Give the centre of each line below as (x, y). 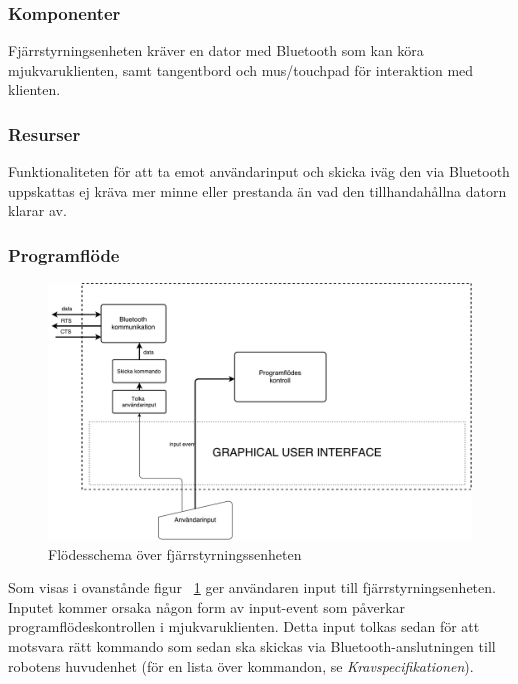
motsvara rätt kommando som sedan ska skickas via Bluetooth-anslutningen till (252, 645)
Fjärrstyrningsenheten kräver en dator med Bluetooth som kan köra (216, 50)
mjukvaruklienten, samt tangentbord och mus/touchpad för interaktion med (241, 69)
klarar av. (37, 210)
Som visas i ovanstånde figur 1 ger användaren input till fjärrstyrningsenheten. (252, 587)
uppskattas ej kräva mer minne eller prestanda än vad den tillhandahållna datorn (257, 190)
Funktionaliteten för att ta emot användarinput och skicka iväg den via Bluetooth (259, 171)
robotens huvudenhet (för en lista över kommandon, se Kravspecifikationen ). (241, 665)
